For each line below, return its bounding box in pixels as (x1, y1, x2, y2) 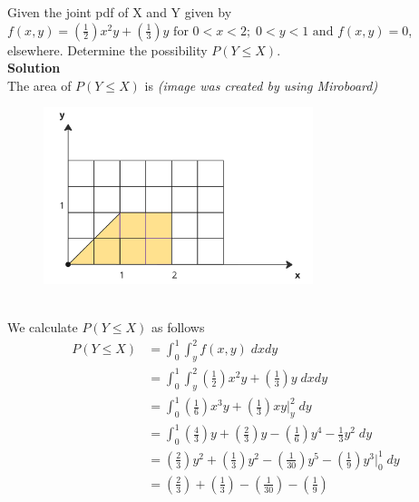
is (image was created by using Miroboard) (144, 75, 378, 94)
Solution (7, 58, 61, 77)
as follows (151, 318, 205, 337)
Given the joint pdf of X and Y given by (7, 3, 232, 21)
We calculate (7, 318, 78, 337)
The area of (7, 75, 72, 94)
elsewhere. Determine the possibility (7, 40, 208, 59)
